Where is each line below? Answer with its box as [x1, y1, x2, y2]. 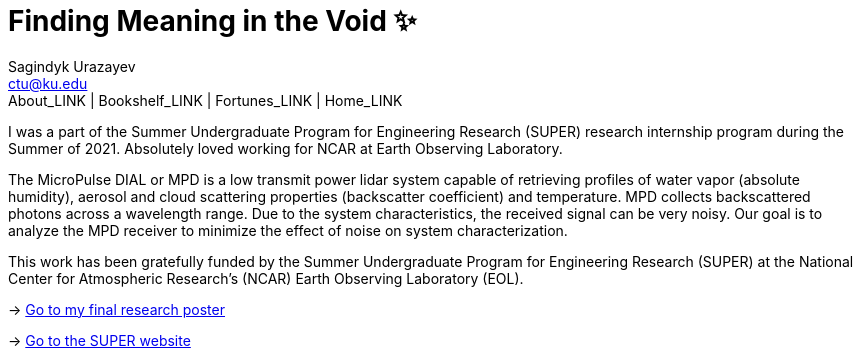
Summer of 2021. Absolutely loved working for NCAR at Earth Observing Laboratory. [8, 139, 563, 157]
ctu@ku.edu [8, 74, 88, 92]
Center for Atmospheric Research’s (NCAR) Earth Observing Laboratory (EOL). [8, 269, 524, 287]
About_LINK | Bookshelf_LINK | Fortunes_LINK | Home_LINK [8, 91, 403, 109]
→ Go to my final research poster [8, 300, 225, 318]
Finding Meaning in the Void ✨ [8, 4, 417, 38]
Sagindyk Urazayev [8, 57, 136, 75]
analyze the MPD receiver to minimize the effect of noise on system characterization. [8, 221, 568, 239]
